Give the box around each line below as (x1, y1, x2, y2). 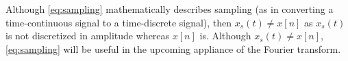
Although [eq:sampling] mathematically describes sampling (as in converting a (5, 2, 334, 16)
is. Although (199, 28, 251, 43)
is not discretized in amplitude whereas (5, 28, 170, 43)
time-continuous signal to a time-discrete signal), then (5, 15, 232, 29)
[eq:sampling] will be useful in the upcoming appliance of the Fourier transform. (5, 41, 341, 56)
